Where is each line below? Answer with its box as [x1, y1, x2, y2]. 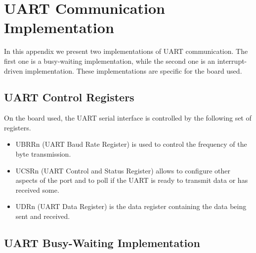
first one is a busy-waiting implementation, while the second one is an [4, 55, 215, 66]
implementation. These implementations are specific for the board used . [25, 65, 242, 76]
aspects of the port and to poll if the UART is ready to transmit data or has [15, 175, 248, 185]
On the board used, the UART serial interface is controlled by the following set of [4, 113, 252, 123]
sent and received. [15, 211, 70, 221]
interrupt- [217, 55, 247, 66]
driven [4, 65, 23, 76]
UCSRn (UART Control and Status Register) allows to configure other [15, 165, 230, 175]
